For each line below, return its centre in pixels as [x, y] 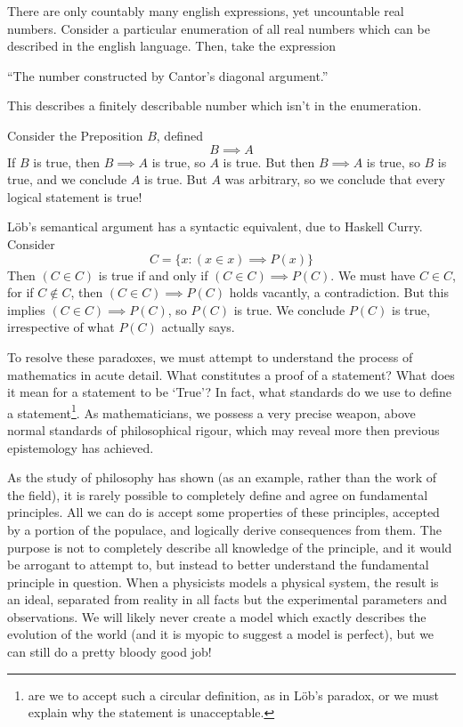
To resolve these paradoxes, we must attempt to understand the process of [210, 356]
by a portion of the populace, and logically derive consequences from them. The [224, 529]
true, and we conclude [67, 179]
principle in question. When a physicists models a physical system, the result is [223, 582]
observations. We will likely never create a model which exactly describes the [217, 616]
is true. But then [269, 162]
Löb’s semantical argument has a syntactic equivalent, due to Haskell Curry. [215, 226]
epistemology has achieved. [81, 447]
